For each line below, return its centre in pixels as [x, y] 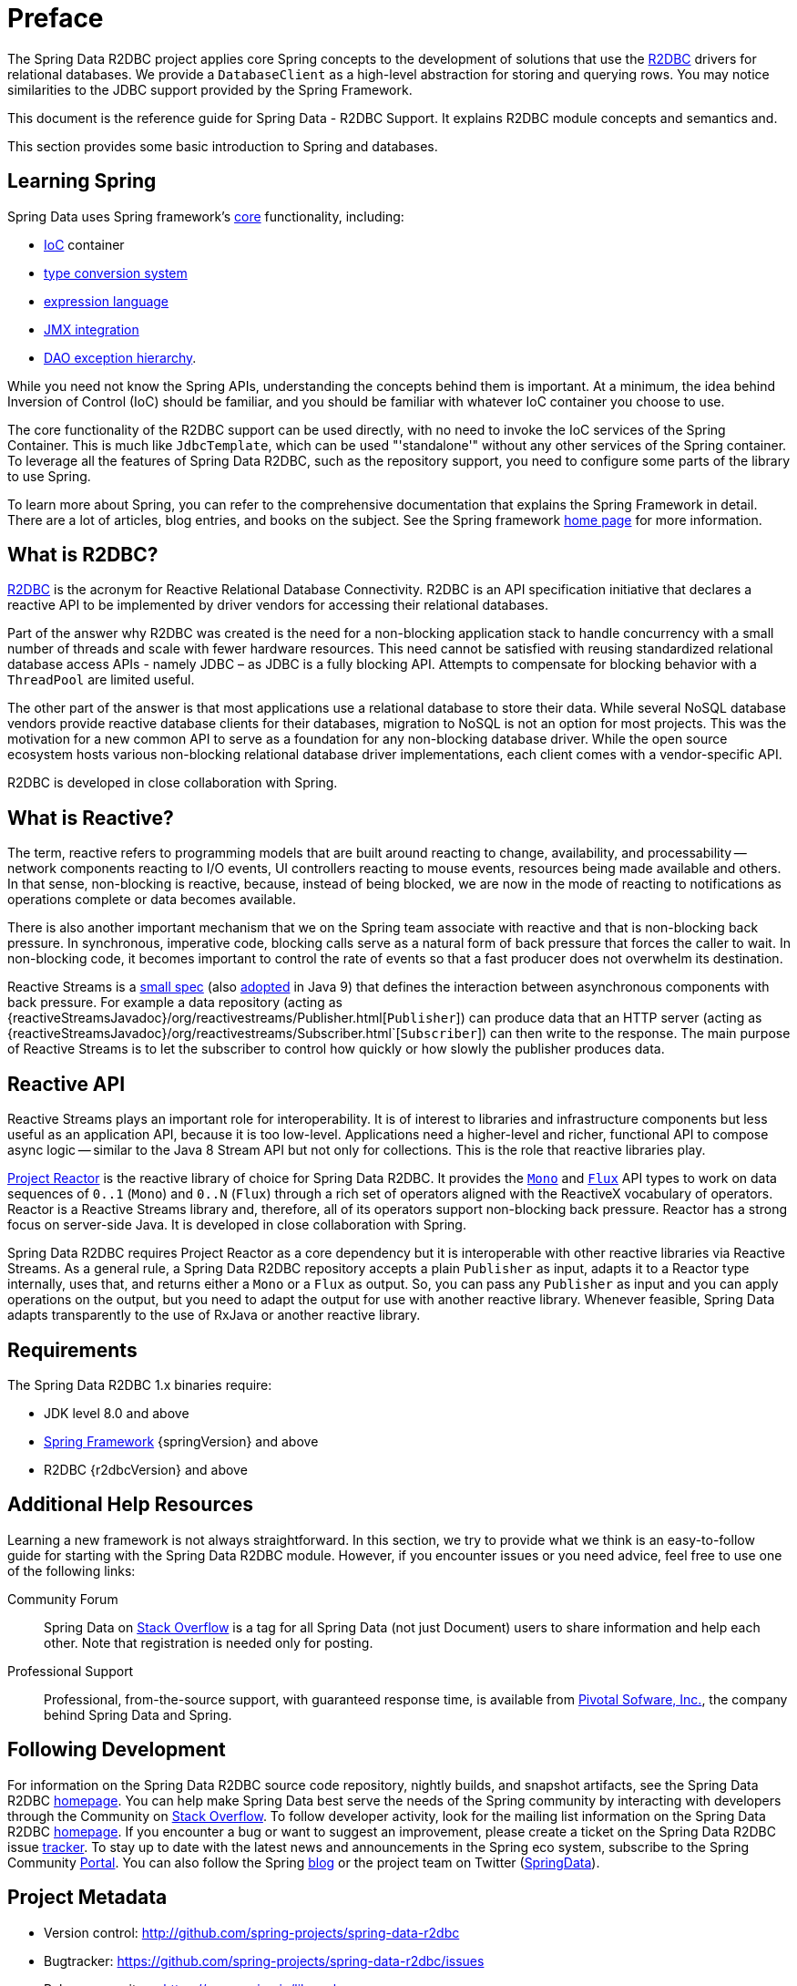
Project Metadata [87, 1898]
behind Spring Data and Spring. [138, 1714]
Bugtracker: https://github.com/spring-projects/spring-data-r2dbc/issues [264, 1960]
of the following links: [72, 1570]
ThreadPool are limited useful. [101, 680]
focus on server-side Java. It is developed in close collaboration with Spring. [237, 1225]
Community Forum [63, 1599]
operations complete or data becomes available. [152, 900]
